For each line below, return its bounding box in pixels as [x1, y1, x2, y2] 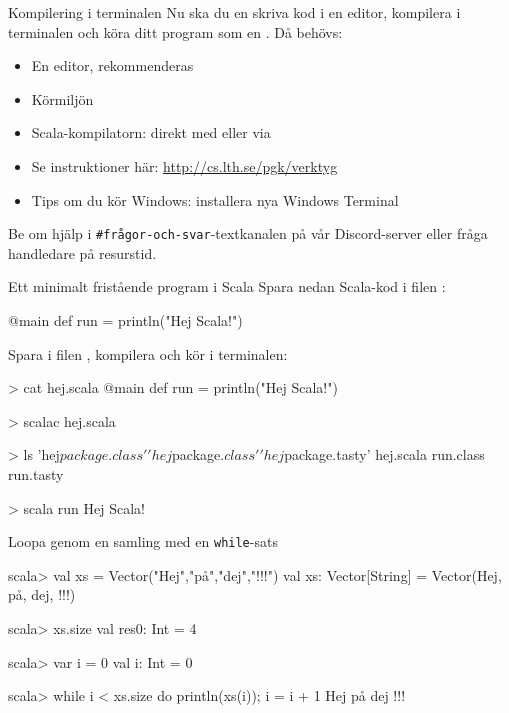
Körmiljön [31, 88, 94, 109]
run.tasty [8, 463, 64, 484]
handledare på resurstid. [8, 242, 157, 263]
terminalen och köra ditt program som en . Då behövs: [8, 21, 343, 42]
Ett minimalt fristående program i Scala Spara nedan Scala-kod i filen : [8, 276, 446, 297]
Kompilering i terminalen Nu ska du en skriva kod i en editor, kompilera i [8, 2, 461, 22]
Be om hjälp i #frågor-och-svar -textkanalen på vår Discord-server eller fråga [8, 223, 488, 244]
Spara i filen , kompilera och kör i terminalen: [8, 343, 288, 364]
